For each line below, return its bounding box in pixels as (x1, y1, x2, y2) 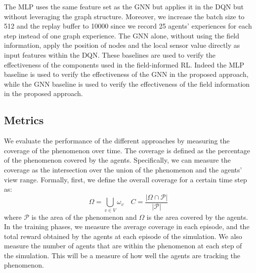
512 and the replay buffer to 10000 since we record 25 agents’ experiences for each (4, 21, 252, 31)
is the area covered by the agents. (146, 211, 248, 222)
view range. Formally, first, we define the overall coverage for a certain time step (4, 174, 247, 184)
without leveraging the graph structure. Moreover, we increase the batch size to (4, 11, 245, 21)
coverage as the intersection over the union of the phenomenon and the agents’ (4, 164, 242, 174)
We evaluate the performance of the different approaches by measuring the (4, 136, 230, 146)
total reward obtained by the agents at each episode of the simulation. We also (4, 231, 242, 241)
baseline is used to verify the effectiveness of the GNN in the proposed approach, (4, 69, 249, 79)
